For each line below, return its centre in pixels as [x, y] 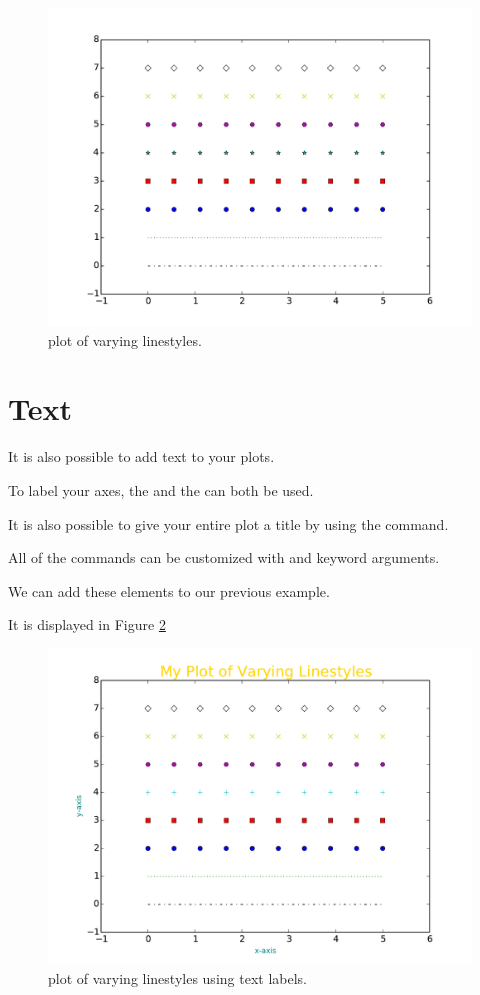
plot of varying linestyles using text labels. [177, 977]
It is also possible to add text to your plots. [141, 456]
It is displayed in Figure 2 [87, 624]
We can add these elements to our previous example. [169, 590]
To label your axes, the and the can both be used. [161, 489]
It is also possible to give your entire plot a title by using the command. [228, 523]
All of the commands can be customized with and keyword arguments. [224, 557]
